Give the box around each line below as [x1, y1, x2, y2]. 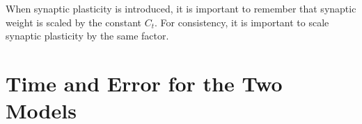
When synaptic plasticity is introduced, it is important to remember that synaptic [6, 1, 356, 15]
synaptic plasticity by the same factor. [6, 28, 169, 43]
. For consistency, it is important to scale [155, 15, 329, 29]
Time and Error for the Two [6, 69, 283, 97]
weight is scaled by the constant [6, 15, 142, 29]
